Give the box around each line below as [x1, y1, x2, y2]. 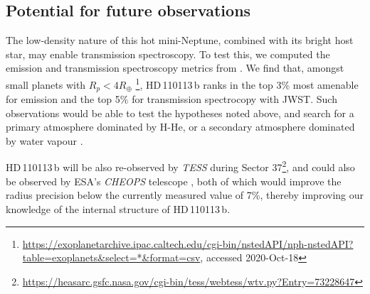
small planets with [6, 77, 86, 92]
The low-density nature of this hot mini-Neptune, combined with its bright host [6, 33, 354, 48]
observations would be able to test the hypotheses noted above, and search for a [6, 105, 354, 120]
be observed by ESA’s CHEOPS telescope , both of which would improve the [6, 173, 342, 188]
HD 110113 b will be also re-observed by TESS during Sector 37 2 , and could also [6, 158, 355, 175]
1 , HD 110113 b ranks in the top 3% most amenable [135, 75, 359, 92]
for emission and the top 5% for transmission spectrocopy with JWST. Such [6, 92, 337, 107]
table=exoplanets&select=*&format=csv [22, 250, 201, 265]
